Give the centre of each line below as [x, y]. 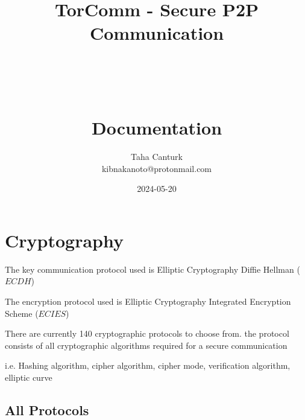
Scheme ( [22, 313]
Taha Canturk [156, 157]
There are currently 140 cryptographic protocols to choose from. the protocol [147, 333]
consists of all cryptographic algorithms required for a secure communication [146, 345]
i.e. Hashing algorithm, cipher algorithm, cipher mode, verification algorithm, [148, 365]
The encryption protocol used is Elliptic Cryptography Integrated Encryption [148, 301]
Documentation [157, 128]
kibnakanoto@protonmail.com [157, 168]
